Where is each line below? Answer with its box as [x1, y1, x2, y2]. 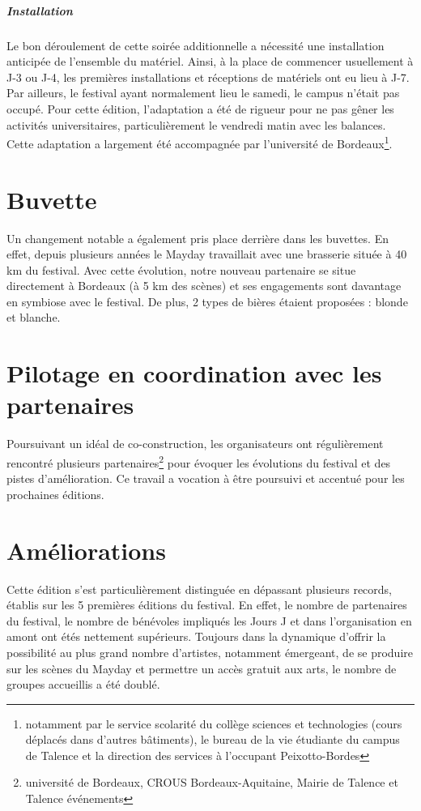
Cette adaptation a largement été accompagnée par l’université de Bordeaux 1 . [6, 133, 393, 152]
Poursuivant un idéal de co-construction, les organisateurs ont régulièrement [6, 435, 384, 452]
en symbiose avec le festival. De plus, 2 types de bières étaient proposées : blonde [6, 292, 408, 309]
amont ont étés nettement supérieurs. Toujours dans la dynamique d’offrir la [6, 628, 386, 645]
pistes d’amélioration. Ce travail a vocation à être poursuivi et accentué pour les [6, 470, 405, 487]
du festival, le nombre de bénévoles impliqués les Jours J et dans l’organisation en [6, 612, 412, 629]
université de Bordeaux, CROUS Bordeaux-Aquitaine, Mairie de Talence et [25, 774, 398, 791]
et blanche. [6, 309, 61, 326]
